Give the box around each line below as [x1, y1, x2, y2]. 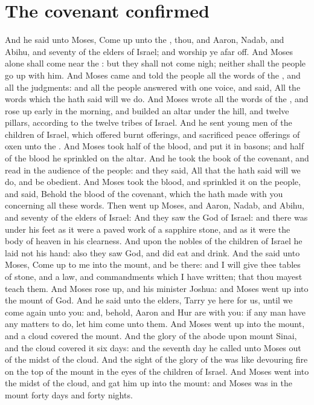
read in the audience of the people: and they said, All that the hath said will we [5, 163, 301, 176]
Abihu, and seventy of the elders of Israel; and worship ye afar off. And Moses [5, 45, 293, 57]
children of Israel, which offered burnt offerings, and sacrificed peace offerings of [5, 128, 300, 140]
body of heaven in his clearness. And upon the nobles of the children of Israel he [5, 235, 303, 247]
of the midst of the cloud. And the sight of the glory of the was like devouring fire [5, 353, 308, 366]
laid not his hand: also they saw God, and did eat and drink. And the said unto [5, 246, 300, 259]
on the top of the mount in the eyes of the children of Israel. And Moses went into [5, 364, 309, 377]
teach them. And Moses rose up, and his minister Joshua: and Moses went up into [5, 282, 309, 294]
